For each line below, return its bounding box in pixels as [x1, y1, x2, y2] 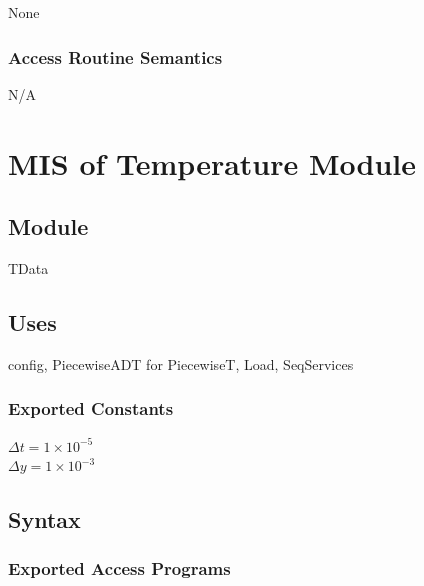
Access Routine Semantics [8, 44, 223, 69]
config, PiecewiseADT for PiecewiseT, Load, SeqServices [8, 353, 354, 374]
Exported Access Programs [8, 556, 231, 581]
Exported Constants [8, 396, 174, 421]
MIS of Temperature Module [8, 142, 417, 183]
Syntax [8, 504, 81, 535]
